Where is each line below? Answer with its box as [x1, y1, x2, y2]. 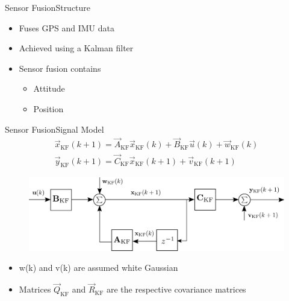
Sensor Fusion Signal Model [5, 122, 104, 135]
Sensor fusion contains [19, 62, 101, 74]
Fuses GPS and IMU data [19, 21, 114, 34]
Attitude [33, 82, 65, 95]
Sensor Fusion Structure [5, 1, 91, 13]
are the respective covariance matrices [106, 283, 246, 296]
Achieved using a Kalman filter [19, 42, 134, 54]
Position [33, 102, 64, 115]
